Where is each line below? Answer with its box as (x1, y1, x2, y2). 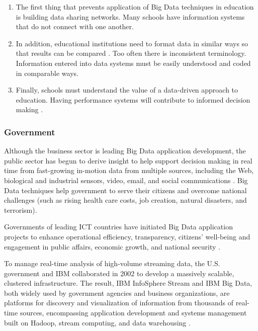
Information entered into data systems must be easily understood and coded (16, 57, 251, 68)
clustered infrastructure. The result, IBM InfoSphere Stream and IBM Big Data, (4, 278, 252, 288)
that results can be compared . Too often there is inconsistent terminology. (16, 48, 246, 58)
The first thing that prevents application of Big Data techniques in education (16, 2, 254, 12)
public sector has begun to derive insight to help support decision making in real (4, 155, 252, 165)
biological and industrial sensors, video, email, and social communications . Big (4, 175, 248, 185)
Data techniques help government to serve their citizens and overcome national (4, 185, 247, 195)
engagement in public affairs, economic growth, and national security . (4, 241, 221, 252)
